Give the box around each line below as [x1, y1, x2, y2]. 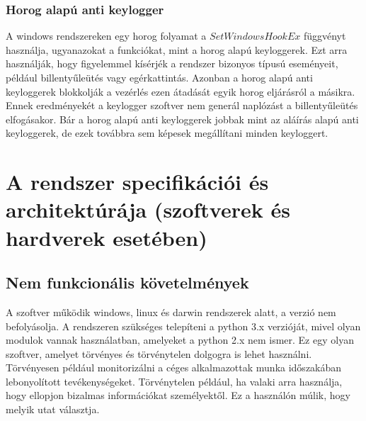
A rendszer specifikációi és [6, 167, 269, 196]
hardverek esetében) [6, 223, 207, 252]
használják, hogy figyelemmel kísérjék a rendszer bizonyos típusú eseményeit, [6, 56, 338, 71]
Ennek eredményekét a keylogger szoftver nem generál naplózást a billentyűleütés [6, 98, 358, 113]
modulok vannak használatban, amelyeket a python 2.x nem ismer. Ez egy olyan [6, 332, 354, 347]
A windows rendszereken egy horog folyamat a [6, 28, 207, 43]
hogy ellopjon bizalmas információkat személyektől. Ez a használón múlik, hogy [6, 388, 350, 403]
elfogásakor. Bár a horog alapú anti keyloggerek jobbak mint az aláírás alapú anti [6, 111, 359, 126]
